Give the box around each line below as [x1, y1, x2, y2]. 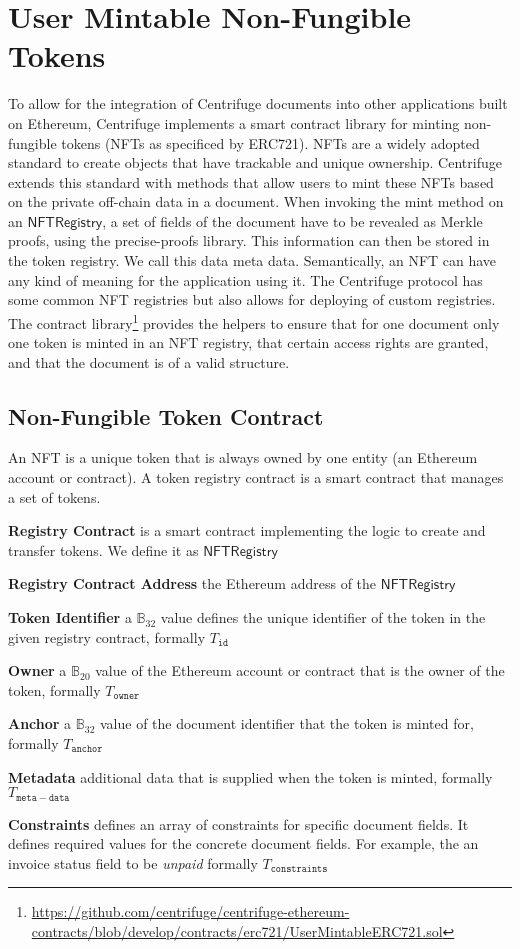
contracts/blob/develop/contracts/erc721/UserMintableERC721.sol [31, 921, 443, 942]
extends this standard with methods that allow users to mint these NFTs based [8, 171, 494, 192]
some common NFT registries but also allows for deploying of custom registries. [8, 289, 496, 310]
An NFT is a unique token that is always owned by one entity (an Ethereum [8, 447, 478, 468]
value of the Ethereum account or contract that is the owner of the [95, 660, 505, 681]
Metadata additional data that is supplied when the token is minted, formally [8, 766, 493, 787]
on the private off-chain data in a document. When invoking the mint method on [8, 191, 504, 212]
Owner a [8, 660, 67, 681]
